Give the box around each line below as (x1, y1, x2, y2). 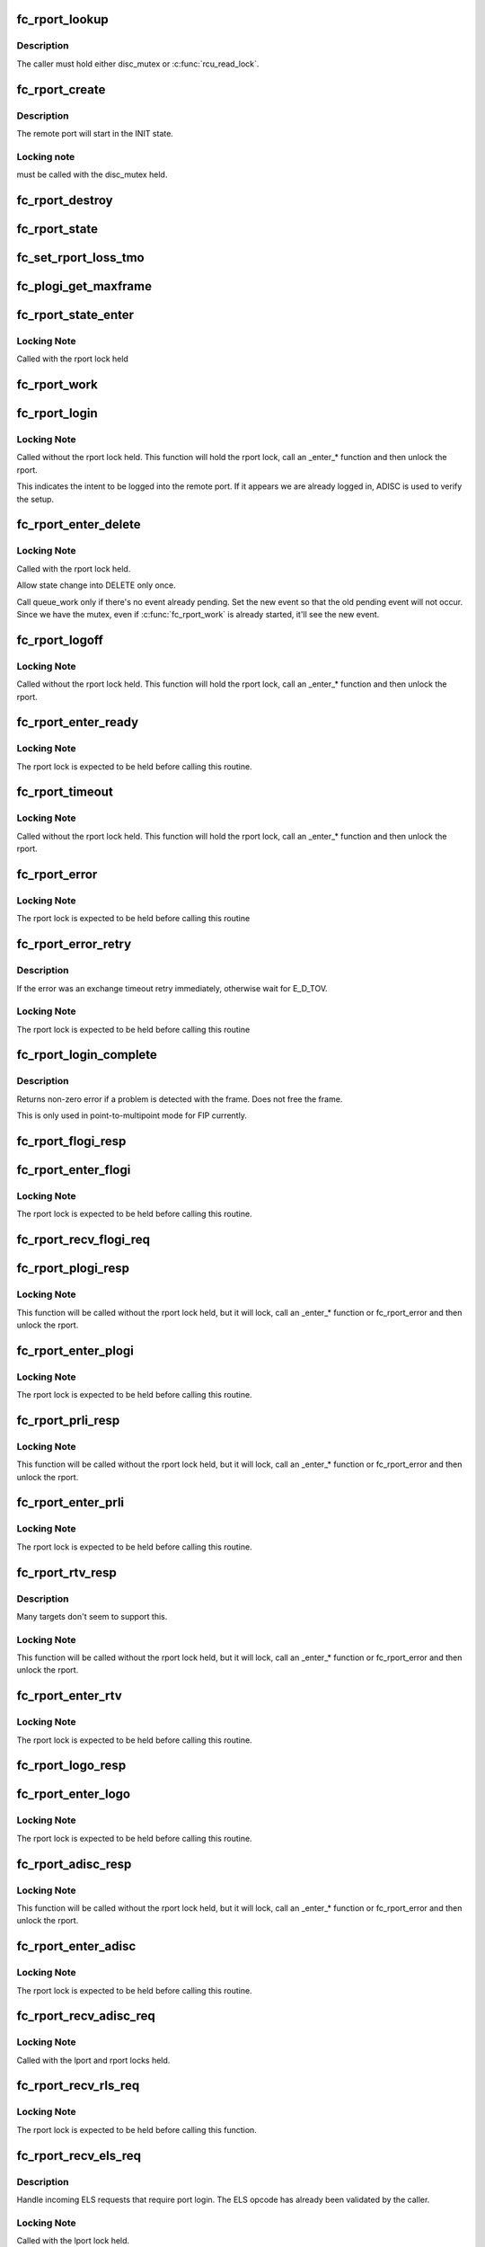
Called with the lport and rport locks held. (16, 2055, 171, 2065)
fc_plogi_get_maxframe (16, 279, 153, 294)
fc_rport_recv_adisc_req (16, 2009, 156, 2024)
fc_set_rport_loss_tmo (16, 250, 145, 265)
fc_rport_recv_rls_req (16, 2078, 140, 2093)
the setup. (16, 493, 54, 504)
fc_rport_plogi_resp (16, 1261, 130, 1276)
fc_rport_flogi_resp (16, 1133, 127, 1150)
